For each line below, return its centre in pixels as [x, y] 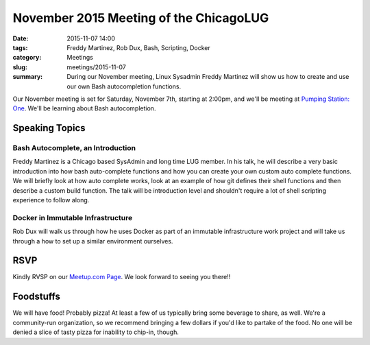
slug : [20, 67]
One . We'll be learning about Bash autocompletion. [84, 108]
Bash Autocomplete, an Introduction [74, 148]
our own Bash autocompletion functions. [124, 86]
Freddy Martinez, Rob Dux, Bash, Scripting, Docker [138, 47]
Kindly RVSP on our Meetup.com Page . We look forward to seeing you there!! [122, 277]
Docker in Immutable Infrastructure [73, 217]
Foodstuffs [37, 297]
